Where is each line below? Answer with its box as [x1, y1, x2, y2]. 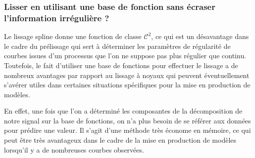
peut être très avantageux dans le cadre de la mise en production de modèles [4, 135, 237, 145]
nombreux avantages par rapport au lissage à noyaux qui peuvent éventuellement [4, 70, 250, 80]
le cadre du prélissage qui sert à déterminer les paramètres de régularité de [4, 40, 231, 51]
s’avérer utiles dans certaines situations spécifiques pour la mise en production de [4, 79, 251, 90]
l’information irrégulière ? [4, 11, 109, 24]
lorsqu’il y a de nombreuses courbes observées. [4, 144, 144, 155]
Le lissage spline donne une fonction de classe [4, 31, 142, 41]
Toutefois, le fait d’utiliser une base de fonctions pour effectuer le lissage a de [4, 60, 238, 70]
